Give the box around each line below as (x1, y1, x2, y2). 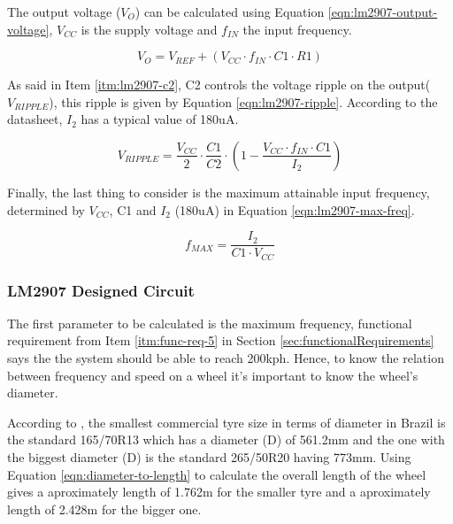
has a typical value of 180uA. (81, 110, 239, 128)
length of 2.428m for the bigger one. (7, 499, 202, 518)
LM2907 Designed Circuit (7, 279, 195, 301)
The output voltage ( (7, 3, 121, 20)
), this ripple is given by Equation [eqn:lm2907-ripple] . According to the (49, 92, 438, 111)
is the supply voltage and (81, 19, 218, 38)
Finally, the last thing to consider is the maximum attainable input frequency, (7, 182, 430, 201)
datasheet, (7, 110, 63, 128)
